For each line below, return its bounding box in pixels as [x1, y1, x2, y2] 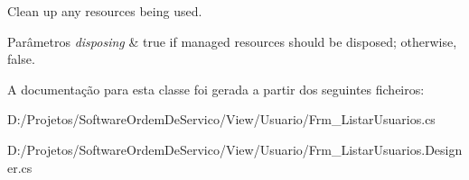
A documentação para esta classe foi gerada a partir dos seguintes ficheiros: [7, 79, 425, 98]
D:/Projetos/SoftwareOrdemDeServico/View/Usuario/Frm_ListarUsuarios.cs [7, 110, 436, 129]
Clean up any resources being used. [7, 2, 202, 20]
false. [7, 49, 35, 68]
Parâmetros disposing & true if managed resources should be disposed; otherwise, [7, 31, 457, 50]
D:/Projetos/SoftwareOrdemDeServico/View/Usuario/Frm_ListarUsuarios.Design [7, 139, 463, 158]
